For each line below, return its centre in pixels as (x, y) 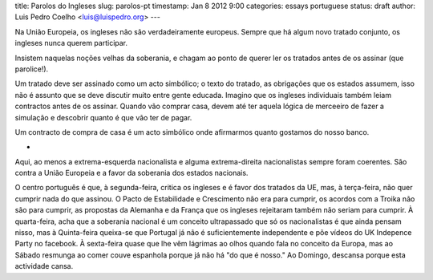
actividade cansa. (44, 266)
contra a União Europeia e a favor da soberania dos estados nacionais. (132, 173)
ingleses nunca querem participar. (71, 43)
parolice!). (32, 69)
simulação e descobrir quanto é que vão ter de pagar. (103, 117)
